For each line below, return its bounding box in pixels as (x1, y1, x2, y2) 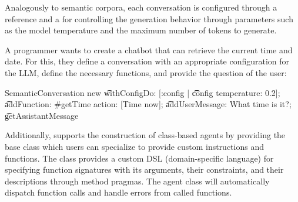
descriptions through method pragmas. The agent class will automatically (5, 174, 270, 187)
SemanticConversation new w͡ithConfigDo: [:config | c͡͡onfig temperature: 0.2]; (5, 86, 280, 98)
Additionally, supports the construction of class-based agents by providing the (5, 129, 286, 141)
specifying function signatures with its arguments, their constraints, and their (5, 163, 284, 176)
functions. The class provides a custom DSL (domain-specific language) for (5, 152, 274, 164)
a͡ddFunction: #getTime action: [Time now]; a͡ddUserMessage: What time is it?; (5, 98, 292, 110)
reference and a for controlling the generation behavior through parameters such (5, 12, 293, 25)
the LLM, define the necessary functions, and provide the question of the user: (5, 66, 287, 78)
